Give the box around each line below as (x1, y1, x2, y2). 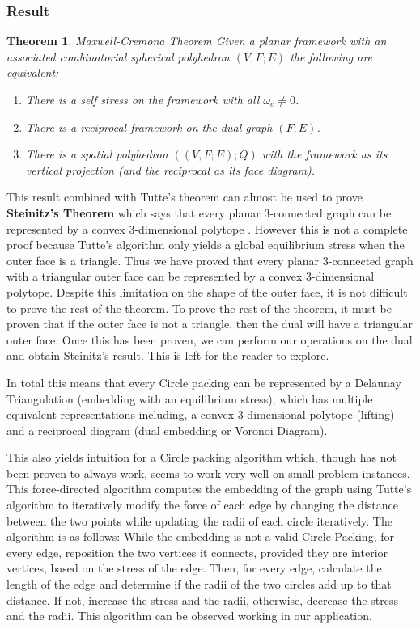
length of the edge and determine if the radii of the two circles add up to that (6, 576, 392, 593)
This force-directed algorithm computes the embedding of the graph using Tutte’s (6, 480, 412, 497)
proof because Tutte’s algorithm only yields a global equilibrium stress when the (6, 236, 405, 253)
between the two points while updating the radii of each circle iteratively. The (6, 512, 392, 529)
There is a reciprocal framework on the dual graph (25, 118, 273, 135)
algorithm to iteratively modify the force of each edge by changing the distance (6, 496, 398, 513)
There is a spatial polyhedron (25, 146, 168, 163)
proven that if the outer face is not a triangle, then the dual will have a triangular (6, 315, 413, 332)
